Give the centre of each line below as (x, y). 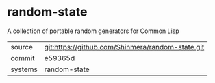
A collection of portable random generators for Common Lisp (93, 31)
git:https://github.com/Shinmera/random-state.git (124, 47)
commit (23, 58)
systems (24, 69)
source (22, 47)
